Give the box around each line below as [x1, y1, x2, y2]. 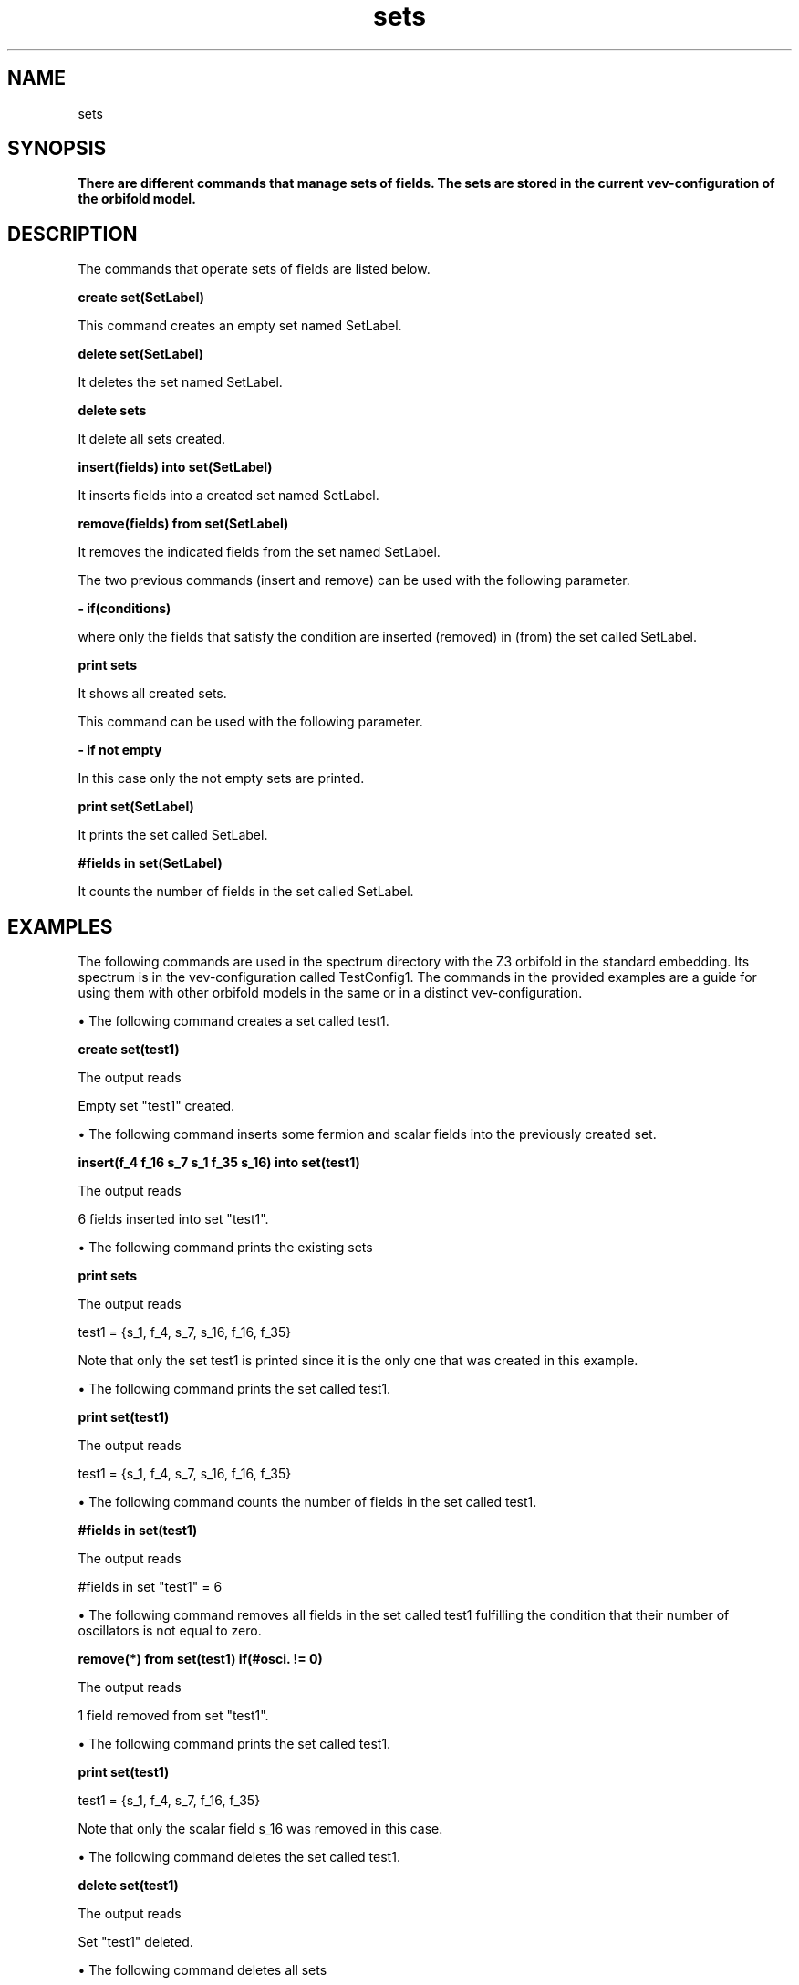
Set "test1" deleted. [78, 1934, 193, 1950]
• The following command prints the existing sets [78, 1239, 373, 1256]
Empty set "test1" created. [78, 1098, 235, 1114]
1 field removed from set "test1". [78, 1708, 269, 1724]
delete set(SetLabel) [78, 346, 204, 362]
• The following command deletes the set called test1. [78, 1849, 400, 1865]
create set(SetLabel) [78, 289, 205, 306]
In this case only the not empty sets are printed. [78, 770, 365, 787]
